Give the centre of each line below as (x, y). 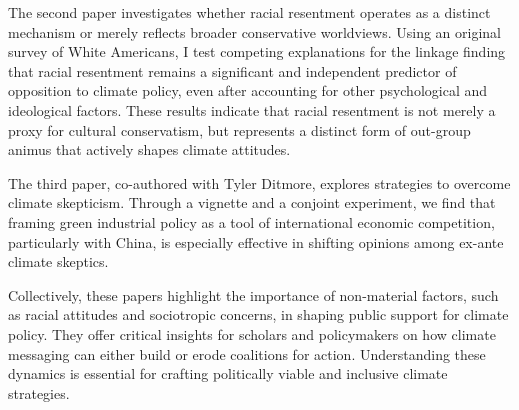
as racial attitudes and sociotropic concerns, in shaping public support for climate (258, 314)
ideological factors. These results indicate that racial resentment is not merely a (252, 109)
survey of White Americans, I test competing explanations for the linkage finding (257, 51)
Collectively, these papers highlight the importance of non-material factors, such (253, 294)
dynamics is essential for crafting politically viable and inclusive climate (228, 373)
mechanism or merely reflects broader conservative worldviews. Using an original (254, 31)
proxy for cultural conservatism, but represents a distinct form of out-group (239, 129)
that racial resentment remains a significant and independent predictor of (232, 70)
